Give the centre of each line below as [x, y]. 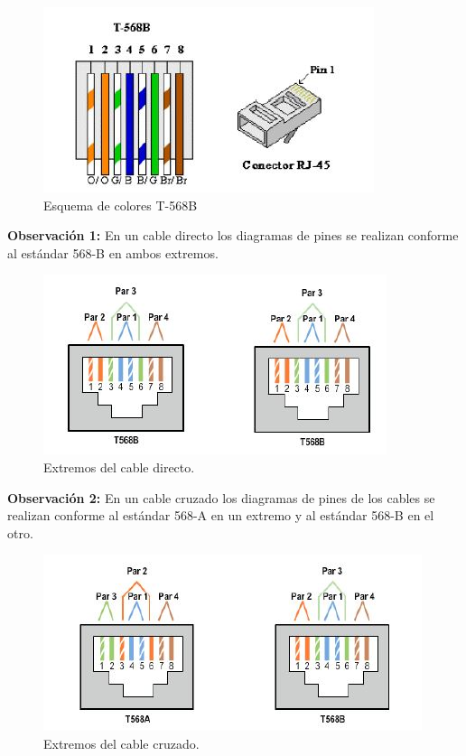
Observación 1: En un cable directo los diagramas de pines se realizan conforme [233, 235]
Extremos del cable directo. [119, 467]
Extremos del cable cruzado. [121, 743]
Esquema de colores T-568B [121, 205]
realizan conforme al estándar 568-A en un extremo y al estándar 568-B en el [221, 515]
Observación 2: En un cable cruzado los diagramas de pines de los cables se [221, 497]
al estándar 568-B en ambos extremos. [113, 252]
